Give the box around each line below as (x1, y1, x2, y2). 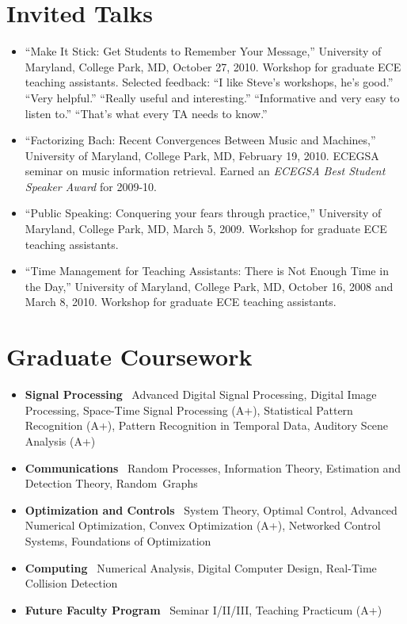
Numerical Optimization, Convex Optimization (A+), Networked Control (25, 517, 381, 534)
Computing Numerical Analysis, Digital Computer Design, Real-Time (25, 559, 377, 576)
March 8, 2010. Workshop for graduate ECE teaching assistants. (25, 293, 337, 310)
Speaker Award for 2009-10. (25, 178, 157, 194)
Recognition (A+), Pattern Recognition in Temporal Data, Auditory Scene (25, 417, 389, 434)
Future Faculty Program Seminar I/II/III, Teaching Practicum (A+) (25, 601, 382, 618)
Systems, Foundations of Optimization (25, 532, 211, 549)
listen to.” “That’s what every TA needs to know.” (25, 105, 268, 121)
